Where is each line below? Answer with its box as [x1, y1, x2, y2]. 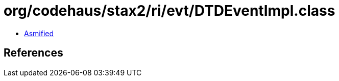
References [4, 46, 63, 60]
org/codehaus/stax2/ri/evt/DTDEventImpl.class [4, 2, 335, 19]
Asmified [24, 29, 54, 38]
